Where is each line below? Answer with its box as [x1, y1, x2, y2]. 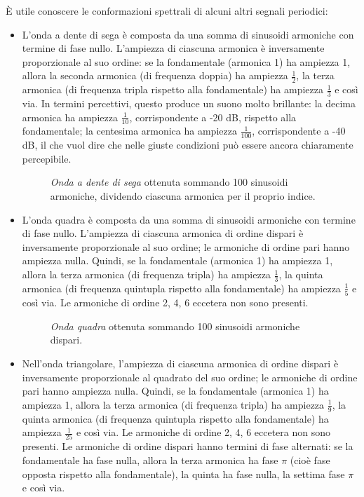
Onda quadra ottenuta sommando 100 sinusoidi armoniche [50, 318, 300, 333]
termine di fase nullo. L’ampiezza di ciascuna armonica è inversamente [22, 41, 325, 55]
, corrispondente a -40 [252, 123, 346, 138]
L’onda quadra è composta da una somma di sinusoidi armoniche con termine [22, 212, 356, 226]
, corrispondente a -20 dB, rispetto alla [129, 109, 297, 124]
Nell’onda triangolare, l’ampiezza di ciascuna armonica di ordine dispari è [22, 355, 339, 370]
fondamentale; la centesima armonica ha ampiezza [22, 123, 237, 138]
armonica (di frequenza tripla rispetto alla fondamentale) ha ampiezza [22, 82, 323, 97]
